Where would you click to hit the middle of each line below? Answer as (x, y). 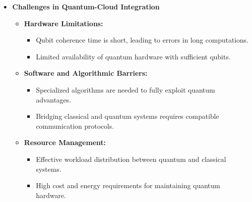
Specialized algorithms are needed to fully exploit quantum (126, 89)
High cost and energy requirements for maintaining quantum (128, 185)
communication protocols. (75, 126)
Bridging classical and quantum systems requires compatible (127, 116)
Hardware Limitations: (63, 23)
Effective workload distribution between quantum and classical (131, 159)
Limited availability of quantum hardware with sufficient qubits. (133, 56)
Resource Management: (65, 142)
